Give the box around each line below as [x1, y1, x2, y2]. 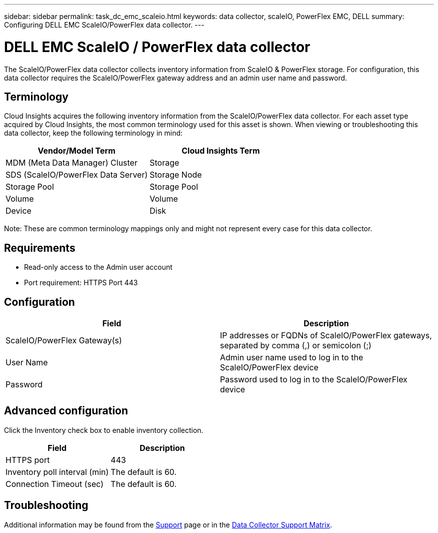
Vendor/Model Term [37, 146, 115, 156]
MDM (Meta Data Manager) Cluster [5, 158, 137, 168]
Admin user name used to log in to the [220, 352, 363, 363]
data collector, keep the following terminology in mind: [4, 129, 183, 138]
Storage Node [149, 170, 202, 180]
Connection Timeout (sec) [5, 478, 104, 489]
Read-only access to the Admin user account [24, 263, 172, 272]
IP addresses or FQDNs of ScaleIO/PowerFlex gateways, [220, 330, 432, 341]
